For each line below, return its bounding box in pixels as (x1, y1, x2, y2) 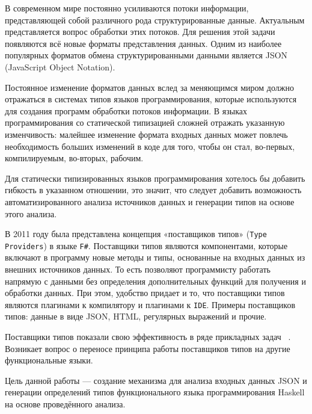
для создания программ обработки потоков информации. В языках (5, 104, 247, 117)
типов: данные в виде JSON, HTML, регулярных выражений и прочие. (5, 310, 267, 323)
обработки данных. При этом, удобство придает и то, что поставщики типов (5, 286, 285, 299)
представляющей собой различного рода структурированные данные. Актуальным (5, 13, 305, 26)
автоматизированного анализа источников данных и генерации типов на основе (5, 195, 295, 208)
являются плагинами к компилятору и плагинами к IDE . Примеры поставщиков (5, 298, 295, 310)
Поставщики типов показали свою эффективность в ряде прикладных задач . (5, 330, 291, 343)
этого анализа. (5, 207, 57, 220)
